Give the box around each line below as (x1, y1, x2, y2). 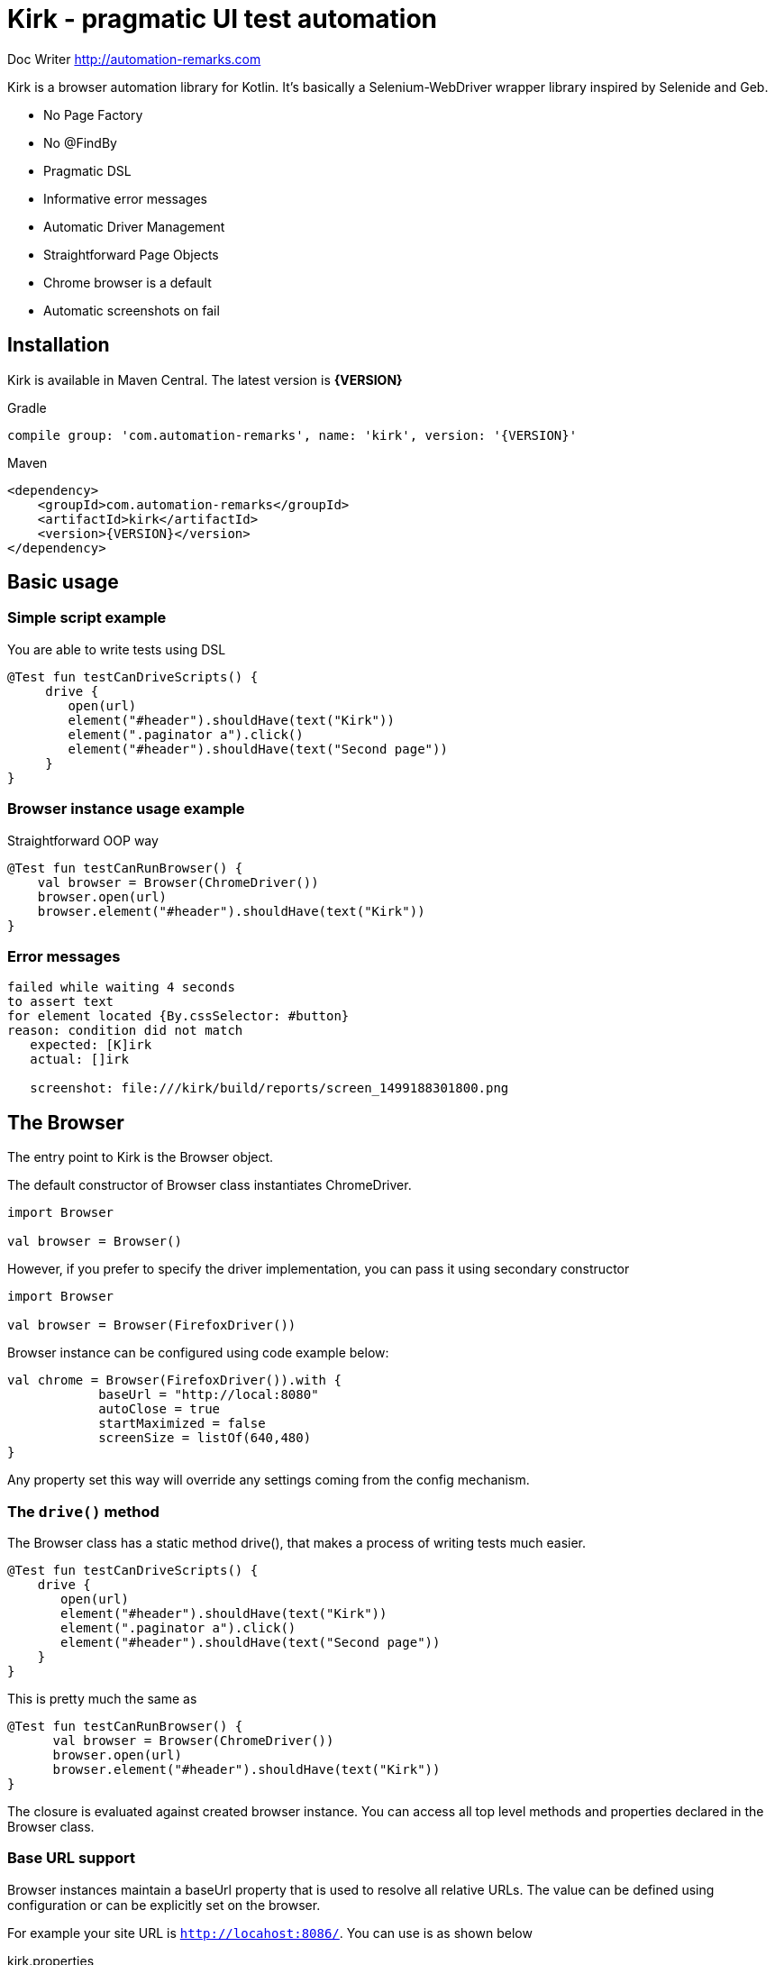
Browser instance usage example (7, 800, 245, 818)
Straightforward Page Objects (43, 246, 219, 262)
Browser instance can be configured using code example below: (7, 1345, 389, 1361)
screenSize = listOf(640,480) (98, 1430, 312, 1446)
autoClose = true (98, 1402, 221, 1417)
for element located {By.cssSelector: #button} (7, 1009, 350, 1024)
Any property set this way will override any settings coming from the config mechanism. (7, 1472, 530, 1488)
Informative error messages (43, 190, 207, 206)
